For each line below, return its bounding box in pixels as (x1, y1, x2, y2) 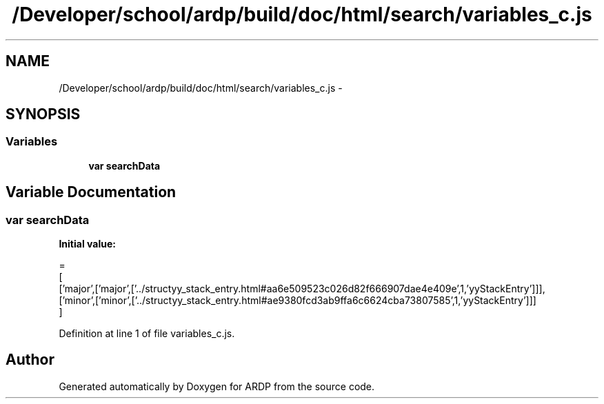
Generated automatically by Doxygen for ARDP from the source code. (59, 380, 375, 392)
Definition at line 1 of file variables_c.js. (59, 327, 235, 340)
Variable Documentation (6, 183, 177, 201)
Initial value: (59, 238, 116, 250)
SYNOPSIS (6, 105, 81, 123)
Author (6, 351, 54, 369)
